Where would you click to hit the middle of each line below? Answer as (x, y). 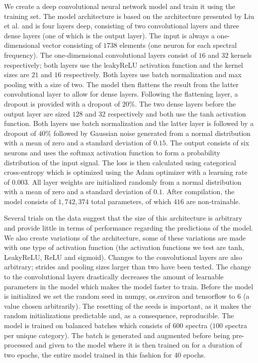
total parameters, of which (131, 201)
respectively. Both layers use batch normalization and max (152, 74)
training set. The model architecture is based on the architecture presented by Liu (129, 16)
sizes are (17, 74)
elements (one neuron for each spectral (178, 45)
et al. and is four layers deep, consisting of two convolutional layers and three (122, 26)
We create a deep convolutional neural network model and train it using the (120, 6)
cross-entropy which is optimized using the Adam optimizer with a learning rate (126, 172)
